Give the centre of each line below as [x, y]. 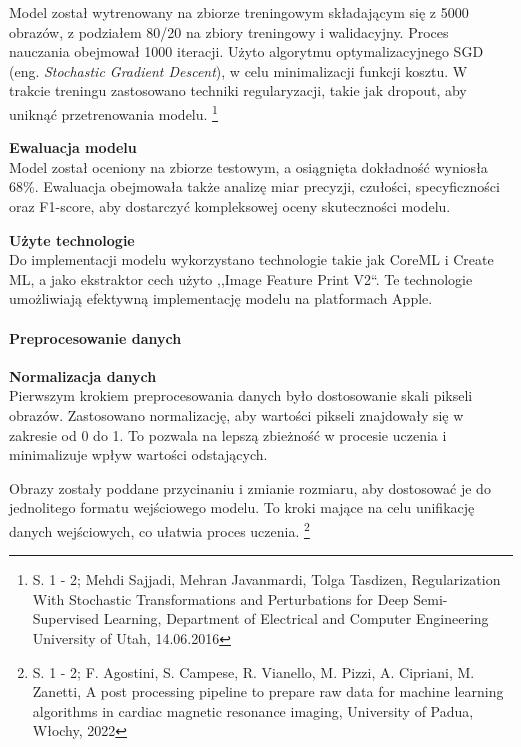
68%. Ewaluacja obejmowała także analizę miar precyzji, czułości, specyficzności [254, 186]
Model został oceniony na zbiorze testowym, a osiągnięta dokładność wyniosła [248, 166]
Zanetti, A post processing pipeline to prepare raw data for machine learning [268, 691]
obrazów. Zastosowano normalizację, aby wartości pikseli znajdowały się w [236, 414]
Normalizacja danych [83, 375]
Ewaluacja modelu [73, 147]
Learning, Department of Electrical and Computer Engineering [296, 618]
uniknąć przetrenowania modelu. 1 [113, 112]
